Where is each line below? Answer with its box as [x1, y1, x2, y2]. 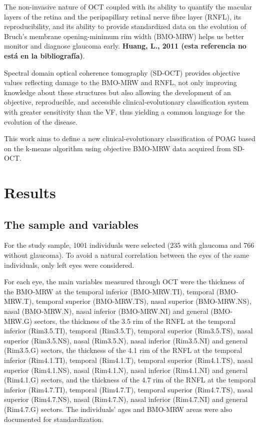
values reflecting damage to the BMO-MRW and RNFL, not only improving [4, 77, 237, 88]
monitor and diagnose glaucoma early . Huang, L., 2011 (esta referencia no [4, 41, 246, 51]
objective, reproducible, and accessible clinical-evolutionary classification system [4, 97, 249, 107]
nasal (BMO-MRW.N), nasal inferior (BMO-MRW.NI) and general [4, 306, 208, 316]
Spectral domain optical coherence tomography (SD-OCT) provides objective [4, 67, 240, 78]
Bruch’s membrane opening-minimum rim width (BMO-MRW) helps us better [4, 31, 244, 41]
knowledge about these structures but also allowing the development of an [4, 87, 231, 97]
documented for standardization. [4, 413, 103, 424]
